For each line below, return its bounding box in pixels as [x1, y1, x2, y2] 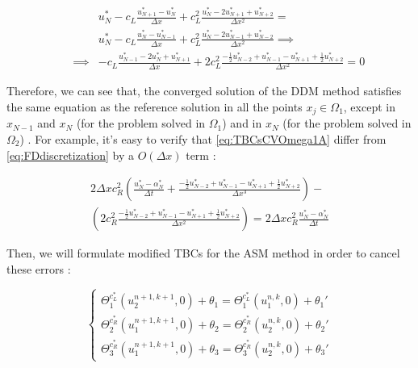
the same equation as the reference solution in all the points [6, 98, 303, 115]
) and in [222, 115, 262, 132]
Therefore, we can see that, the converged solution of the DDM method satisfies [6, 82, 402, 99]
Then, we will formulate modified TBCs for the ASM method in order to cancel [6, 245, 400, 261]
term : [186, 146, 216, 163]
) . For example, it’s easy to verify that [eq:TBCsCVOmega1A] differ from [19, 130, 387, 147]
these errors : [6, 260, 71, 277]
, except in [343, 98, 395, 115]
